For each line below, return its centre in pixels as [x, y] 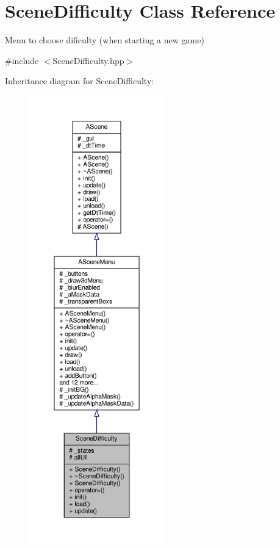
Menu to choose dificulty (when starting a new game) [105, 40]
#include [22, 60]
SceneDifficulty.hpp [88, 60]
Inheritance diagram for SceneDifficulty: [80, 81]
